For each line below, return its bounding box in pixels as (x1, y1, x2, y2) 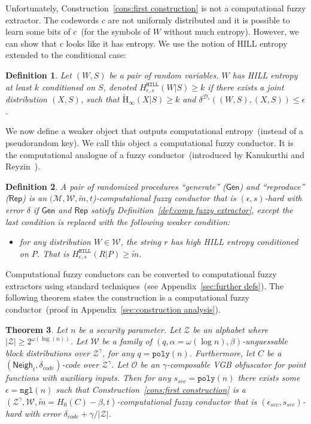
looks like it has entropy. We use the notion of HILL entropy (66, 37, 288, 49)
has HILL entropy (232, 68, 298, 81)
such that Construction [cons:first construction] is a (56, 383, 246, 395)
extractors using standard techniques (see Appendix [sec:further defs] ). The (5, 279, 284, 292)
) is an (22, 192, 47, 204)
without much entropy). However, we (163, 25, 299, 38)
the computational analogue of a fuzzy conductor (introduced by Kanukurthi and (5, 148, 304, 160)
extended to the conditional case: (5, 49, 126, 61)
